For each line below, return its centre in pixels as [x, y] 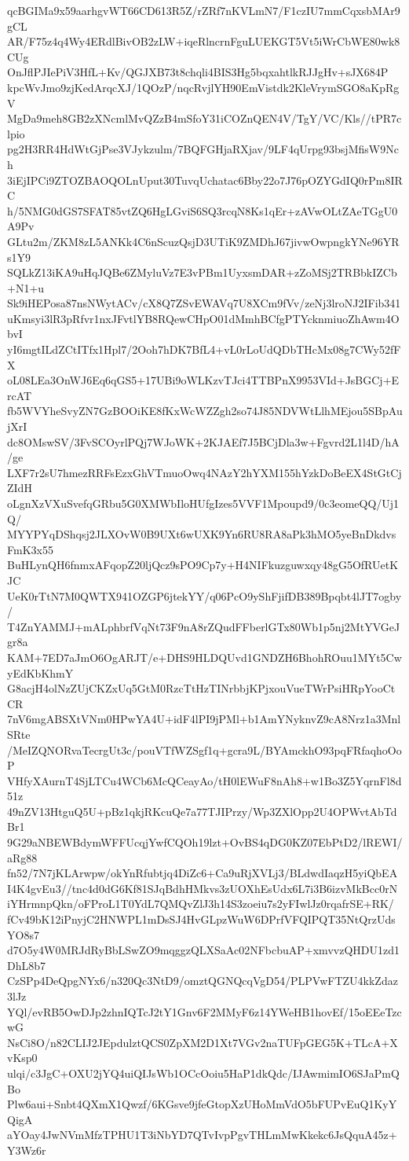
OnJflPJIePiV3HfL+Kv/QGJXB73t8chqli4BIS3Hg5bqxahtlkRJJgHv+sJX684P [198, 72]
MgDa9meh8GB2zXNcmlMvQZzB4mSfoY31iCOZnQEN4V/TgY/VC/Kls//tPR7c [204, 118]
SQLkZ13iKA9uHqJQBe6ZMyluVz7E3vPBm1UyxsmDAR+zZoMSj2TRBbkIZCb [202, 272]
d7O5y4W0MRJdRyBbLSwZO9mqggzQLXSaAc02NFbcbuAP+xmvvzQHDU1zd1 [203, 950]
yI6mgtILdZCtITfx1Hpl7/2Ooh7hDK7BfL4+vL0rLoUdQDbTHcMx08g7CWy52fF [204, 349]
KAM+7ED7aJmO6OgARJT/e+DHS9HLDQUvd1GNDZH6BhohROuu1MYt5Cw [204, 657]
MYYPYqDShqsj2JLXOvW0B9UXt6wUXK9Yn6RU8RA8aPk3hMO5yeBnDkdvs [202, 534]
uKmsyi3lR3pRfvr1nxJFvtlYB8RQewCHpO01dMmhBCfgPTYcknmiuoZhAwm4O [203, 318]
